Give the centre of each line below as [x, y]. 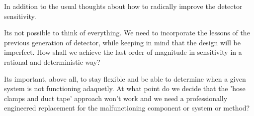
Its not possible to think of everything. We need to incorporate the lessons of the [127, 33]
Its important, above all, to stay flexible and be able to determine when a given [125, 78]
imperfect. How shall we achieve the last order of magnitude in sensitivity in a [123, 52]
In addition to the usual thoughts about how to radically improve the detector [123, 6]
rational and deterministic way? [52, 61]
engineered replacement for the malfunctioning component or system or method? [127, 108]
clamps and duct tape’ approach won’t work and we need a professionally [116, 98]
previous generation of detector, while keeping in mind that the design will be [122, 42]
